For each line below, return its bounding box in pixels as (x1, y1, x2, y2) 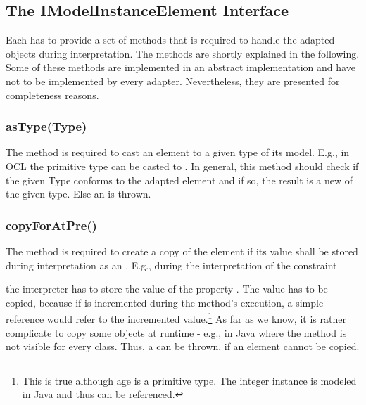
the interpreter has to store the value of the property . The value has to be (6, 281, 328, 296)
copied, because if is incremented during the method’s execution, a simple (6, 295, 324, 309)
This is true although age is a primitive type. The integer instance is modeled (22, 373, 357, 387)
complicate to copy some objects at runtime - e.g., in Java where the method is (6, 325, 347, 340)
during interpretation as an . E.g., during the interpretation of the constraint (6, 257, 337, 272)
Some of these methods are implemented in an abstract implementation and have (6, 60, 355, 75)
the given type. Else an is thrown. (6, 186, 151, 201)
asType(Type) (6, 117, 87, 135)
